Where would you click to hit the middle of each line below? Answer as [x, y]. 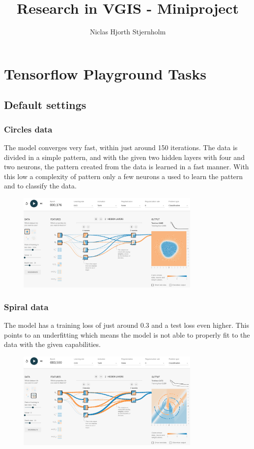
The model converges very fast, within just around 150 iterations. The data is [121, 147]
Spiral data [26, 306]
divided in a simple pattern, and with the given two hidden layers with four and [124, 157]
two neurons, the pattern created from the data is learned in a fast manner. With [127, 167]
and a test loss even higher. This [200, 325]
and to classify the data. [40, 186]
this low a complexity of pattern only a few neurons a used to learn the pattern [124, 176]
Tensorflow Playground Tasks [105, 73]
